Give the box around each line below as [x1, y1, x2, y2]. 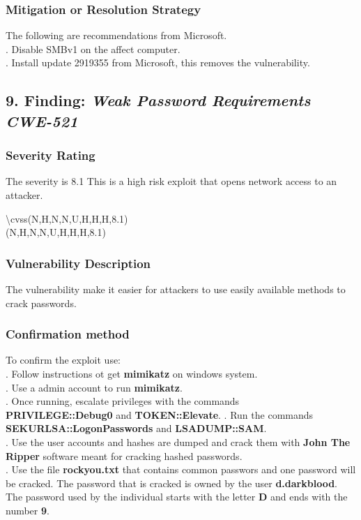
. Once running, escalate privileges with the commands [6, 394, 240, 408]
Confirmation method [6, 325, 130, 343]
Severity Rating [6, 147, 95, 164]
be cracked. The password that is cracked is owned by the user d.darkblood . [6, 475, 337, 490]
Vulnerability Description [6, 254, 151, 272]
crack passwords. [6, 295, 77, 310]
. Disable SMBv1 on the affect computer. [6, 41, 180, 56]
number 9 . [6, 503, 49, 517]
